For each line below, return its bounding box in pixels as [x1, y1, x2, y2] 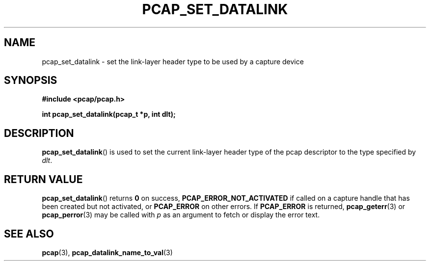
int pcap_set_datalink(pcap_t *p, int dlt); [42, 110, 176, 119]
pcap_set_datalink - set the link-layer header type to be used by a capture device [42, 57, 304, 66]
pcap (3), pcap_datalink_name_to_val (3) [42, 248, 173, 257]
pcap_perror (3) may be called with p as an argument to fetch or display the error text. [42, 211, 320, 219]
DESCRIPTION [4, 127, 74, 139]
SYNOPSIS [4, 74, 57, 87]
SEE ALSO [4, 227, 54, 240]
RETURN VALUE [4, 173, 83, 185]
